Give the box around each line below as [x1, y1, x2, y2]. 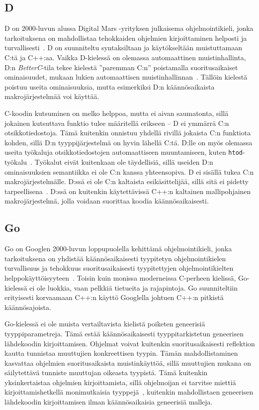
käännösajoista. [4, 302, 51, 312]
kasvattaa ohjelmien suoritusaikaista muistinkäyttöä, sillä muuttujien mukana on [4, 357, 251, 368]
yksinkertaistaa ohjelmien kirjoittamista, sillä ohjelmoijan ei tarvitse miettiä [4, 377, 236, 387]
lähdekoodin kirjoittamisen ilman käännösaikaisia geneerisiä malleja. [4, 397, 213, 407]
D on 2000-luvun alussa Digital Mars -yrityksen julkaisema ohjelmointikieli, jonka [4, 23, 254, 33]
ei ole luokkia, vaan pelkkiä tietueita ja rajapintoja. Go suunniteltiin [29, 282, 238, 293]
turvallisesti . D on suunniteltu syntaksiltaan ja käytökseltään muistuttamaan [4, 42, 242, 53]
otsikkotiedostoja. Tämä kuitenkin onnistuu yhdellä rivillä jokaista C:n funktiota [4, 127, 251, 138]
